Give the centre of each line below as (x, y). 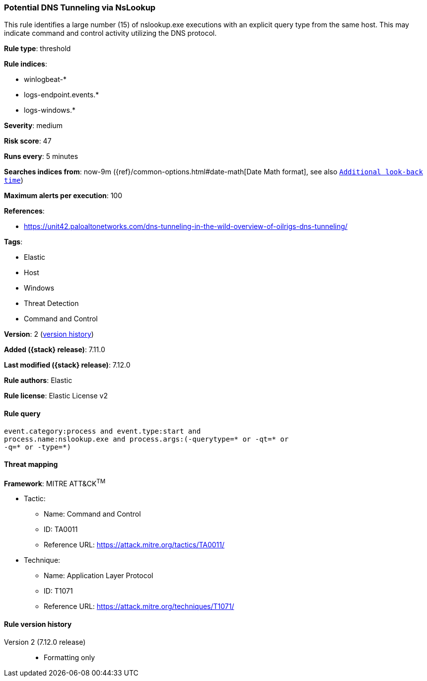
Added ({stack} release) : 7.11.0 (55, 350)
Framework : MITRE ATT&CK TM (55, 483)
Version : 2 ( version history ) (49, 334)
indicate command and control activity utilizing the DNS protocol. (110, 33)
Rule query (22, 413)
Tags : (13, 242)
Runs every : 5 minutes (41, 156)
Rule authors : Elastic (38, 380)
